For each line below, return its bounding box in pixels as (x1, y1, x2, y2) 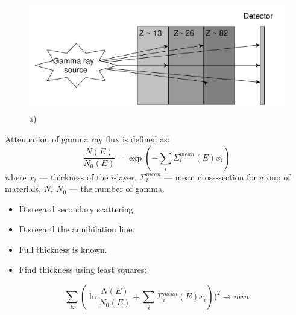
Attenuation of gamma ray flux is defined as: (5, 132, 170, 145)
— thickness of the (39, 170, 109, 183)
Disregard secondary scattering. (19, 202, 136, 215)
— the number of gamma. (69, 182, 165, 195)
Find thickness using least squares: (19, 263, 147, 276)
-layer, (113, 170, 137, 183)
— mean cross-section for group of (163, 170, 291, 183)
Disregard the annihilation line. (19, 223, 135, 235)
